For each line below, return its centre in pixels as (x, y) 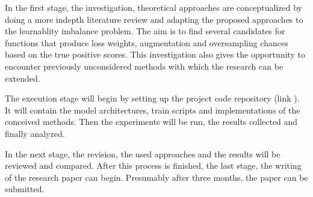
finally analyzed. (35, 133)
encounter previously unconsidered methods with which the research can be (144, 66)
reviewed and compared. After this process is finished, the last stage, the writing (153, 165)
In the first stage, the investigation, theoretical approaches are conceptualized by (153, 7)
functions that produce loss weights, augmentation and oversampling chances (147, 42)
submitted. (25, 189)
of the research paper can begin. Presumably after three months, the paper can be (156, 177)
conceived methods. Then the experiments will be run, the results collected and (151, 122)
